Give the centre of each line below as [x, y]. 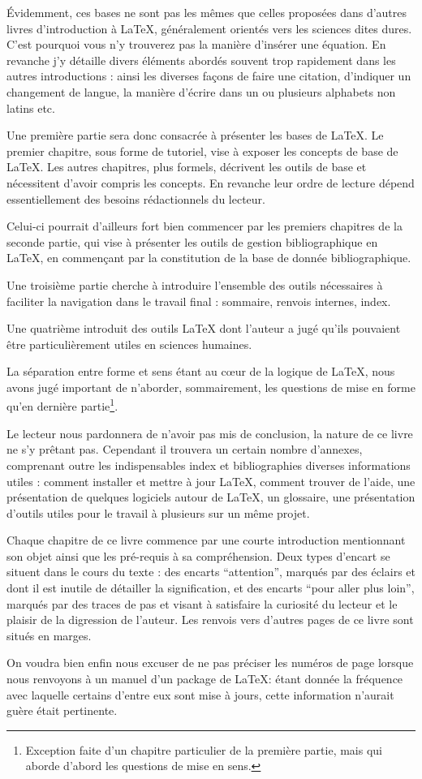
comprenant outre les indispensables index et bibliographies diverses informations [209, 465]
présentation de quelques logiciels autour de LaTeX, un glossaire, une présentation [211, 497]
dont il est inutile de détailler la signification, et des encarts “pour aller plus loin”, [211, 588]
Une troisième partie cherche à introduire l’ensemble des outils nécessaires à [195, 284]
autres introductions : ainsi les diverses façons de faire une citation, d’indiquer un [209, 76]
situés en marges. [49, 635]
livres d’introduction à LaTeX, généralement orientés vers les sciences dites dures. [209, 28]
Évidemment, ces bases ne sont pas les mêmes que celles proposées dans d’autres [207, 12]
